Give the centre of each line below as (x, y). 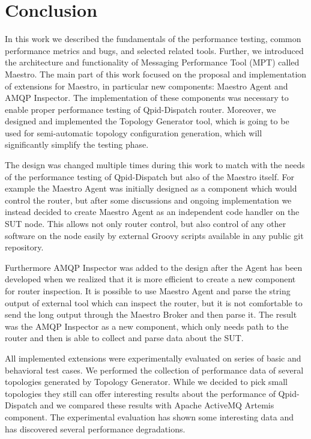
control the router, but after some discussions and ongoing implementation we (148, 200)
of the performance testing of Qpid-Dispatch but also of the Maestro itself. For (150, 176)
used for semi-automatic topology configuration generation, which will (134, 132)
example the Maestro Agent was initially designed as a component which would (151, 188)
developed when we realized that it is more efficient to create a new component (150, 279)
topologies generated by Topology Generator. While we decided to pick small (146, 382)
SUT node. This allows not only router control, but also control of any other (146, 224)
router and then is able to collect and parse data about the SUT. (124, 338)
